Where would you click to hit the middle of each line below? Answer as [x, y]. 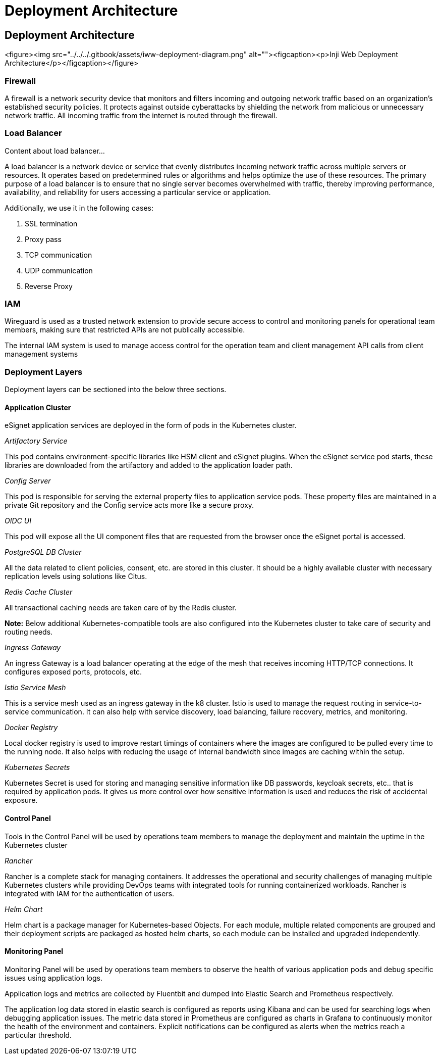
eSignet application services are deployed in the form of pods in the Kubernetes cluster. [151, 425]
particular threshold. [38, 1035]
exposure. [21, 800]
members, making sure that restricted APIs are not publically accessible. [125, 330]
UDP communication [59, 270]
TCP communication [59, 255]
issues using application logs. [53, 978]
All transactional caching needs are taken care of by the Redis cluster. [121, 608]
